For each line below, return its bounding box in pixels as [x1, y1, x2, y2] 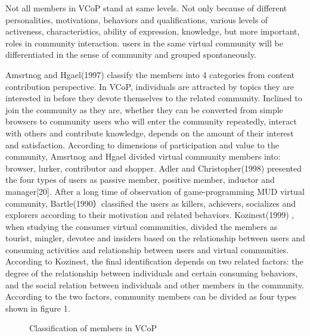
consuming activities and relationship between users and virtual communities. [5, 243, 289, 256]
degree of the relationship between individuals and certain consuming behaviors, [5, 267, 298, 279]
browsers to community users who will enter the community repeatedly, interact [5, 115, 297, 127]
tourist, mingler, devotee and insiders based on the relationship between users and [5, 232, 305, 244]
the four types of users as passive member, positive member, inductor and [5, 173, 275, 186]
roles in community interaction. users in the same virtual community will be [5, 36, 283, 49]
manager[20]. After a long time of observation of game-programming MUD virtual [5, 185, 305, 197]
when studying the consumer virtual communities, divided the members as [5, 220, 278, 232]
